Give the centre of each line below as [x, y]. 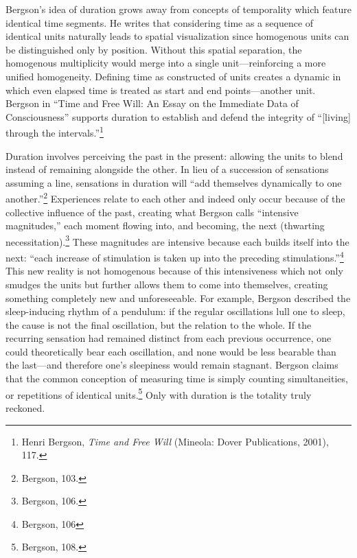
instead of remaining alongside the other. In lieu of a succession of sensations [167, 169]
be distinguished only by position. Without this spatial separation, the [154, 49]
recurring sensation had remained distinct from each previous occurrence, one [169, 338]
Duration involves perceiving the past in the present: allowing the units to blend [174, 155]
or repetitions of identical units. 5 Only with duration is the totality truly [159, 393]
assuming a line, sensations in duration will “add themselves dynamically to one [174, 182]
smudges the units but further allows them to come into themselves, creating [167, 284]
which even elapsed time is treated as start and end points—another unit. [161, 90]
